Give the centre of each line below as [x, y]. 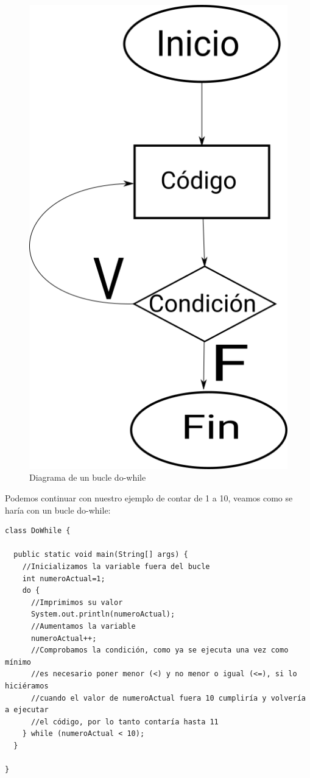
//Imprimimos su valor [77, 602]
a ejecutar [27, 710]
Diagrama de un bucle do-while [88, 477]
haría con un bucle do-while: [58, 510]
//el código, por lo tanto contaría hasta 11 [125, 722]
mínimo [18, 662]
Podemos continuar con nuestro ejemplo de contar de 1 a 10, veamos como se [149, 498]
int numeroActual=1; [64, 578]
